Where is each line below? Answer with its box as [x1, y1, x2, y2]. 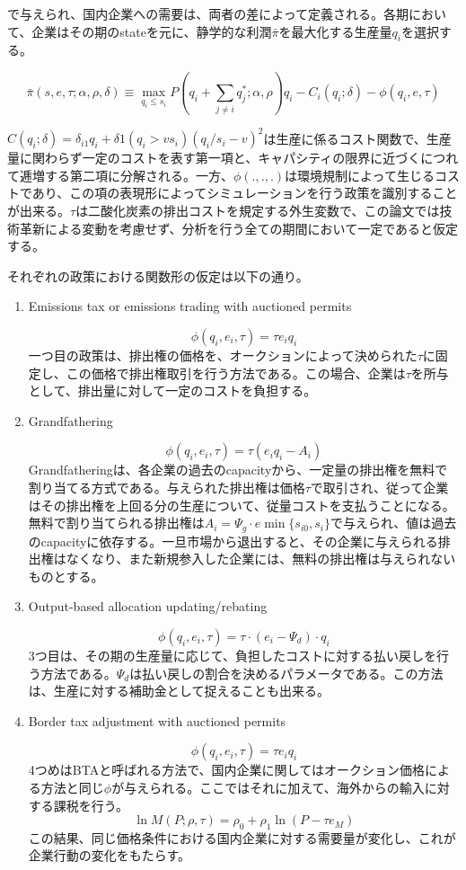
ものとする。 [28, 566, 104, 585]
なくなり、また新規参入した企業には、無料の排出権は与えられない [66, 549, 456, 568]
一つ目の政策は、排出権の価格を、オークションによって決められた [28, 345, 418, 364]
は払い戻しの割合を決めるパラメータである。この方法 [129, 663, 444, 682]
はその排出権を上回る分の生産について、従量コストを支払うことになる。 [28, 495, 455, 514]
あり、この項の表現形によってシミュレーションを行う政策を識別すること [31, 183, 458, 202]
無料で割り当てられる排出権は [28, 513, 205, 532]
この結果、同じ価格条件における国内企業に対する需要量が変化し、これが [28, 828, 456, 847]
